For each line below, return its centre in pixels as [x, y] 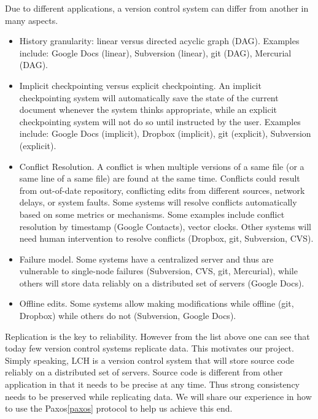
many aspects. [32, 20]
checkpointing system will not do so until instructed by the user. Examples [160, 121]
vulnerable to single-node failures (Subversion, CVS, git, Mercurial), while [158, 271]
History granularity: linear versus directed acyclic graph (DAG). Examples [159, 41]
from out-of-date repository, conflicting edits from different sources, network [162, 190]
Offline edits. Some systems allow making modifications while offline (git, [157, 303]
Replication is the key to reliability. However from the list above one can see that [157, 336]
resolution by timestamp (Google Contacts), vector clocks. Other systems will [165, 226]
